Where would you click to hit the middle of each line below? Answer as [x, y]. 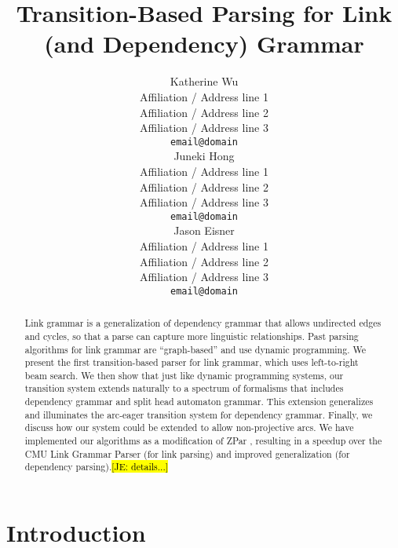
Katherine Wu [204, 81]
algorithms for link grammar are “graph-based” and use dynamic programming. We [195, 349]
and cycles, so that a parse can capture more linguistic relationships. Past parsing [192, 336]
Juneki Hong [204, 156]
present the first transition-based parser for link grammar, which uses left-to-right [192, 362]
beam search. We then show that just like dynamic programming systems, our [184, 375]
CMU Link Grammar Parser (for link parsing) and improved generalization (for [187, 453]
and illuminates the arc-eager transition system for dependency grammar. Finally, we [199, 414]
